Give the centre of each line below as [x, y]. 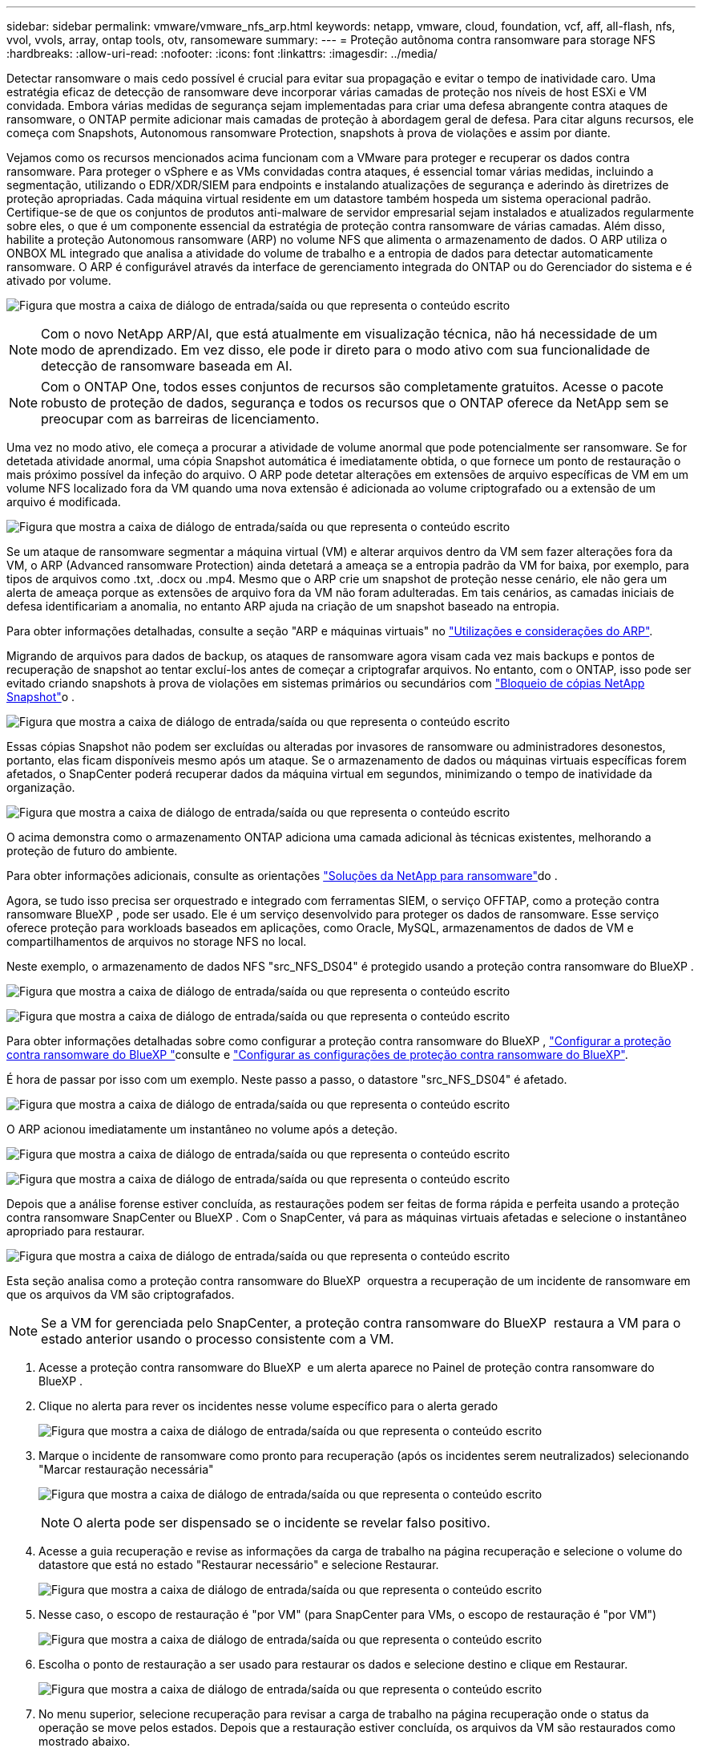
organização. [41, 787]
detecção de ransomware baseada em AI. [167, 366]
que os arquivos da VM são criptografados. [121, 1294]
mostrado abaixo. [85, 1741]
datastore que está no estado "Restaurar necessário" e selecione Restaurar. [239, 1565]
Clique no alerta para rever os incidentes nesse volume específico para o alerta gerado [268, 1406]
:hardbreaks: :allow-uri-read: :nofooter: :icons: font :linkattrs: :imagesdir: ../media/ [222, 53]
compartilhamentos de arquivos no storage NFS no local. [157, 941]
